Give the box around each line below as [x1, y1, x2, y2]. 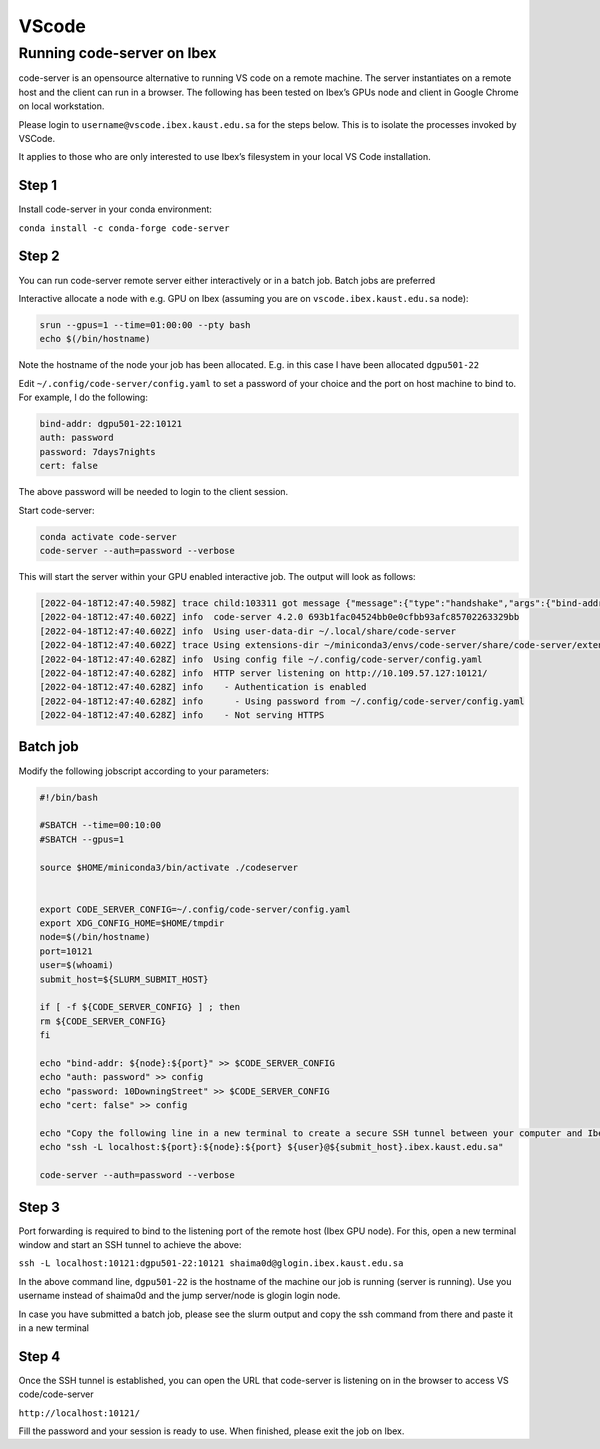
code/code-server [18, 1388, 94, 1400]
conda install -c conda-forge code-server [18, 222, 230, 234]
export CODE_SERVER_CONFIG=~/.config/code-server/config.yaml [39, 903, 351, 915]
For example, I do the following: [18, 391, 149, 404]
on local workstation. [18, 100, 105, 112]
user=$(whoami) [39, 960, 114, 971]
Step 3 [18, 1198, 60, 1215]
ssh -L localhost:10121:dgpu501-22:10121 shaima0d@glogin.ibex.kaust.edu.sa [18, 1258, 404, 1269]
